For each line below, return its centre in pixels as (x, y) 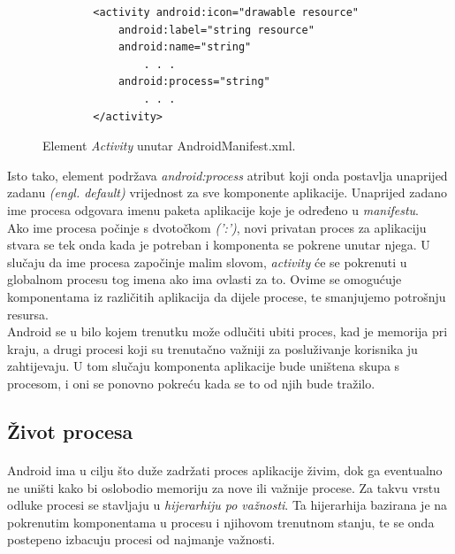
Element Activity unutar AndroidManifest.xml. (169, 146)
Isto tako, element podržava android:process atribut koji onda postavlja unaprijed (227, 175)
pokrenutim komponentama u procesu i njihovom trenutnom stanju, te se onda (221, 522)
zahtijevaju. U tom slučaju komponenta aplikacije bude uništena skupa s (204, 366)
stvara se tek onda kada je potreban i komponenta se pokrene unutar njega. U (219, 245)
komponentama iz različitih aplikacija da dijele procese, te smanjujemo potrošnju (227, 296)
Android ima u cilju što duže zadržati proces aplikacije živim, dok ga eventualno (225, 469)
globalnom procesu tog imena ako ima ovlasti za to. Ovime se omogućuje (205, 279)
